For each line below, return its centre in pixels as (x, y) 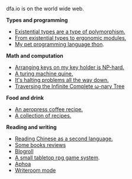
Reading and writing (32, 127)
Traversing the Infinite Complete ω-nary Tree (70, 86)
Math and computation (35, 56)
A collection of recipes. (43, 116)
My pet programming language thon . (59, 44)
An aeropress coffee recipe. (49, 109)
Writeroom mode (35, 170)
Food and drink (25, 98)
